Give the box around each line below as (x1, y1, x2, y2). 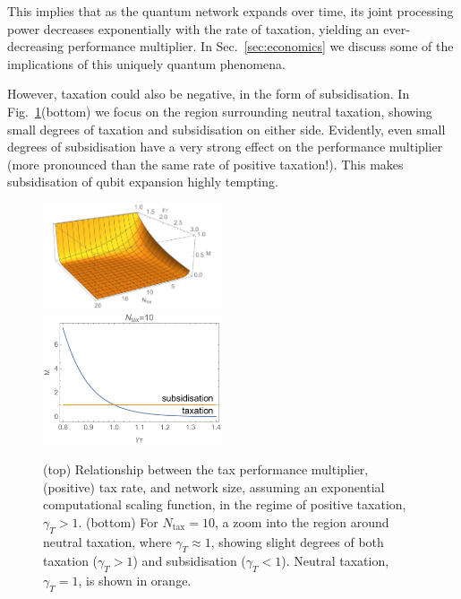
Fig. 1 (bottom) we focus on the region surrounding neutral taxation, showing (7, 101, 432, 120)
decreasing (7, 37, 64, 56)
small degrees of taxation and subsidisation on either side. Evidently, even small (7, 119, 446, 138)
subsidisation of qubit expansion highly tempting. (7, 172, 278, 191)
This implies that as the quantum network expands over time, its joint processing (7, 2, 454, 20)
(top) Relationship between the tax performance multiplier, (43, 459, 369, 478)
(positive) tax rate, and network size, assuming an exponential (43, 477, 385, 496)
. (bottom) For (78, 512, 158, 531)
